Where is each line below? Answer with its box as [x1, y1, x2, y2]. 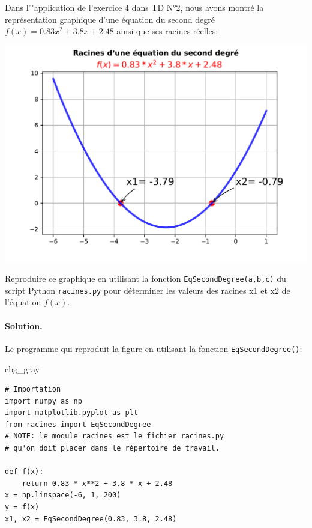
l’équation [5, 296, 41, 308]
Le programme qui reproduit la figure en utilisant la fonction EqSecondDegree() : [5, 342, 302, 354]
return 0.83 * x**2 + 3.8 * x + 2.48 [22, 479, 173, 488]
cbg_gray [5, 362, 40, 375]
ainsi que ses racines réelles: [116, 25, 218, 37]
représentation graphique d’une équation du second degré [5, 13, 215, 25]
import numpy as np [5, 396, 82, 405]
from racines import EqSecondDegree [5, 420, 151, 429]
